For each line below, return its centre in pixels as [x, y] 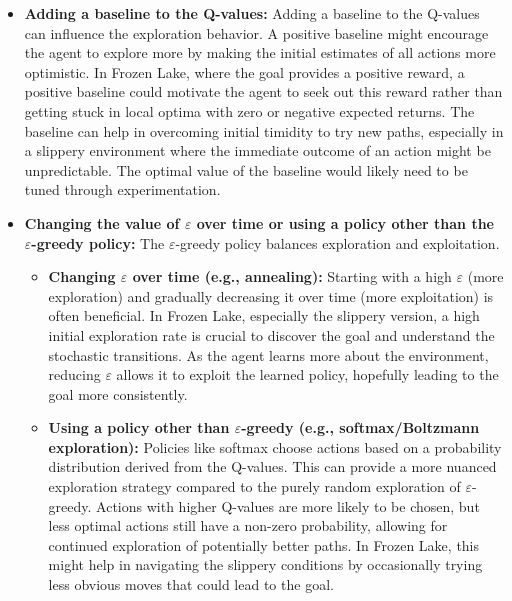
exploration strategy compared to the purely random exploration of [254, 486]
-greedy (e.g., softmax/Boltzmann [360, 427]
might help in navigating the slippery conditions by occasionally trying [265, 564]
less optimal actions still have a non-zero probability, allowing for [248, 525]
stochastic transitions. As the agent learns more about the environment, [268, 354]
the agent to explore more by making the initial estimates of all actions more [260, 52]
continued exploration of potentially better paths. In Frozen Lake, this [264, 544]
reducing [74, 374]
